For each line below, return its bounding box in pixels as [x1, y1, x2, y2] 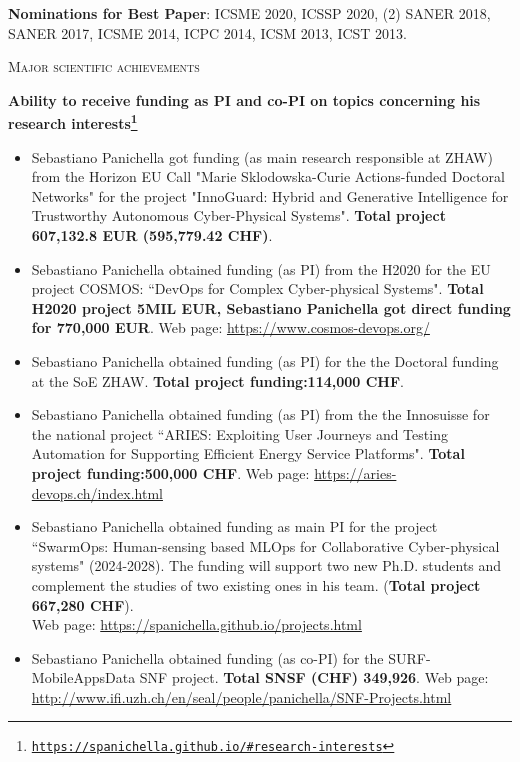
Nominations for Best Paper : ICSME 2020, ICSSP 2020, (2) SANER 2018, [8, 3, 491, 23]
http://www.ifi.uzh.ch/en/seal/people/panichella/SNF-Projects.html [31, 686, 452, 707]
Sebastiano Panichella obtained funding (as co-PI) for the [31, 647, 384, 668]
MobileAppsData [31, 667, 136, 688]
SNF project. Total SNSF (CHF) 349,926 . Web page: [139, 667, 489, 688]
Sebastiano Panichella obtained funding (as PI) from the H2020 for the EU [31, 258, 491, 279]
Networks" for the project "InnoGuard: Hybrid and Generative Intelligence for [31, 185, 509, 206]
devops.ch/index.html [31, 482, 163, 503]
